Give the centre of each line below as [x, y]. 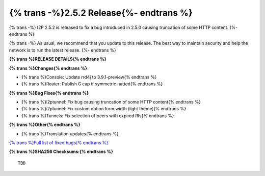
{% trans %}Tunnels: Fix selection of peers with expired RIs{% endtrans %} [98, 116]
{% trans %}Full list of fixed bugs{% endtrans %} [59, 143]
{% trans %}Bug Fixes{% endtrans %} [49, 93]
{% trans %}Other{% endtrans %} [45, 125]
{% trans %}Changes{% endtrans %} [48, 68]
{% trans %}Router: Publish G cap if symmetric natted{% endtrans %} [92, 84]
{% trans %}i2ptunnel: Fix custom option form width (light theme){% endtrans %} [104, 109]
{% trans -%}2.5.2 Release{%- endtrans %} [101, 13]
